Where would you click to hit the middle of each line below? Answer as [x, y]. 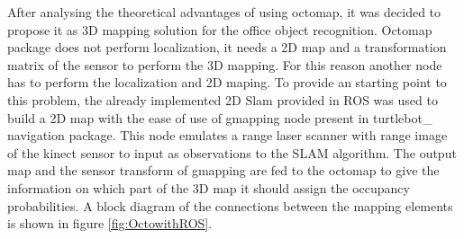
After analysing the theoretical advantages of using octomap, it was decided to [224, 12]
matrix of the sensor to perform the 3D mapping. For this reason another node [225, 64]
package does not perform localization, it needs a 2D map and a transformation [227, 47]
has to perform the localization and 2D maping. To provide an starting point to [227, 82]
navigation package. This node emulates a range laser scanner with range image [227, 135]
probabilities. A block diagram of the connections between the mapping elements [230, 205]
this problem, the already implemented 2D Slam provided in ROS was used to [223, 99]
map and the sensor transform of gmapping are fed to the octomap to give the [223, 170]
